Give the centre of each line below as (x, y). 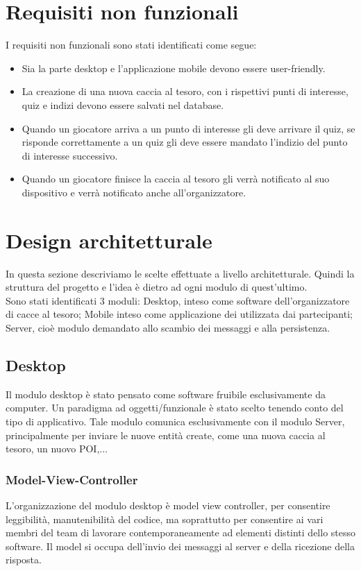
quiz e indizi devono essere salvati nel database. (123, 104)
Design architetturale (109, 240)
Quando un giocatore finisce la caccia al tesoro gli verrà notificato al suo (176, 179)
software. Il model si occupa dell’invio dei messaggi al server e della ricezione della (180, 546)
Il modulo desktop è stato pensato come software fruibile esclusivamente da (166, 394)
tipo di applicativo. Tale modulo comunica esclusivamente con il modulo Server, (175, 421)
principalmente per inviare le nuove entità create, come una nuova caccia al (166, 435)
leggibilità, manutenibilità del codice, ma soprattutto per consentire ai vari (165, 519)
